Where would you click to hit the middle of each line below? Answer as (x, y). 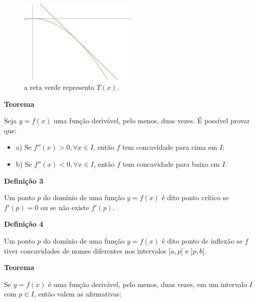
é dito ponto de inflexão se (202, 240)
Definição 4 (24, 224)
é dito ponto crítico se (195, 197)
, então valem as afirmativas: (77, 294)
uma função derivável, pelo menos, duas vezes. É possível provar (152, 121)
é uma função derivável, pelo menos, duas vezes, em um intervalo (147, 284)
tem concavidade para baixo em (171, 163)
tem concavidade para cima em (170, 147)
